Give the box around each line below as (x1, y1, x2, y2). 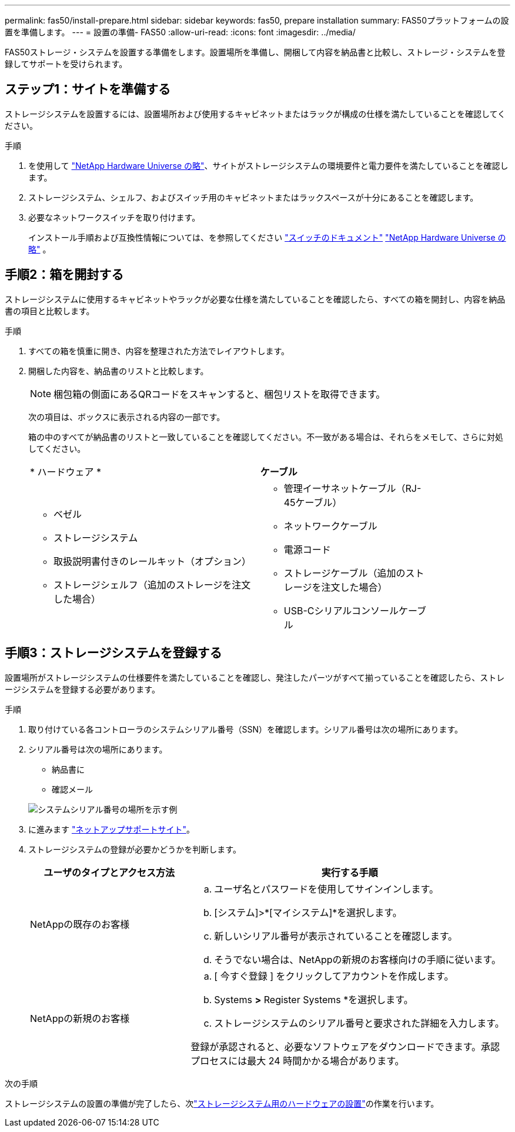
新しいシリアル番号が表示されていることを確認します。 (214, 930, 458, 942)
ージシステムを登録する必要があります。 (5, 684, 160, 694)
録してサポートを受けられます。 (5, 59, 128, 69)
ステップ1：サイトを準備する (5, 82, 171, 97)
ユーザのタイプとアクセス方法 (44, 866, 175, 878)
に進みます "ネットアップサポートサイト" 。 (28, 824, 195, 834)
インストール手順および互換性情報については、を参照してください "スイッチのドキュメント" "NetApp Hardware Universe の (28, 232, 506, 242)
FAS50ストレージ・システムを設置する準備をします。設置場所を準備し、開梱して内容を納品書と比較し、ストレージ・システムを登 (5, 47, 506, 57)
